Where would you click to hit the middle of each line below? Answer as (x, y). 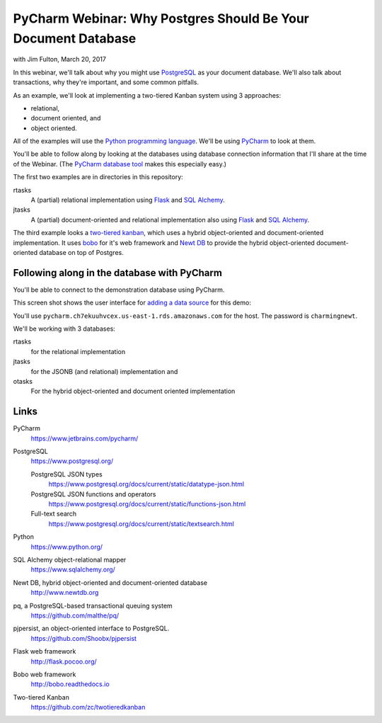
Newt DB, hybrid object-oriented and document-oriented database (110, 582)
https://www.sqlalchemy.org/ (73, 569)
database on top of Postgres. (81, 252)
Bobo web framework (45, 674)
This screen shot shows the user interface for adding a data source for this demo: (132, 303)
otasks (23, 382)
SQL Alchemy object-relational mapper (70, 560)
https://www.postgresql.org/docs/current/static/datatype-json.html (146, 484)
